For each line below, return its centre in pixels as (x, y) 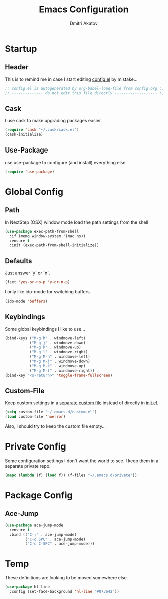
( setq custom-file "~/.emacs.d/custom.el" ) (51, 412)
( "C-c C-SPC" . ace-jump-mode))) (60, 544)
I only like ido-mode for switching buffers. (48, 291)
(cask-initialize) (24, 135)
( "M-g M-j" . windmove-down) (60, 361)
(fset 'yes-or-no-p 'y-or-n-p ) (38, 282)
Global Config (34, 191)
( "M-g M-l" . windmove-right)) (62, 370)
